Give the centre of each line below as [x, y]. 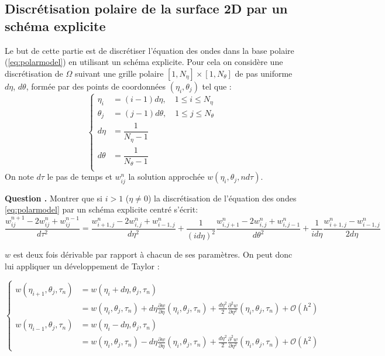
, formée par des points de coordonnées [96, 86]
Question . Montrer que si [54, 198]
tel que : [217, 86]
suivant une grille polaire [119, 73]
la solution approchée [166, 177]
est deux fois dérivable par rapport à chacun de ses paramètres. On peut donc [153, 254]
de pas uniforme [264, 73]
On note [19, 177]
